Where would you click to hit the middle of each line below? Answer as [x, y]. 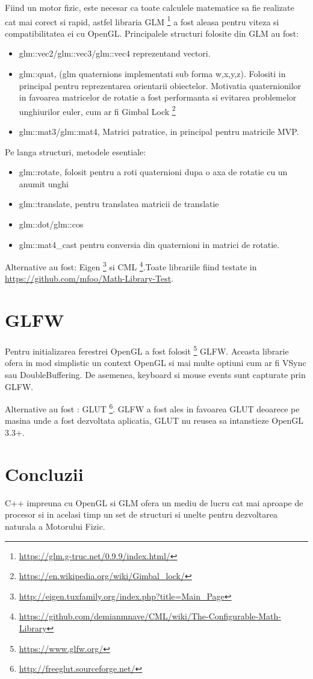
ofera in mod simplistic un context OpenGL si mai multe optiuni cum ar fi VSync [156, 363]
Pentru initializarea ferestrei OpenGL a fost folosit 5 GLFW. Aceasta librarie [147, 350]
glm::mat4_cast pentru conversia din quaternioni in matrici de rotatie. [149, 244]
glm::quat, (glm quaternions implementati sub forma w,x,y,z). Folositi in [152, 74]
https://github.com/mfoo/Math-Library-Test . [89, 278]
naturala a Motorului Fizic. [55, 526]
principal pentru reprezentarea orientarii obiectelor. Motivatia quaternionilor [160, 85]
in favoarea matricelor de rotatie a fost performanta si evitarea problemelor [158, 97]
